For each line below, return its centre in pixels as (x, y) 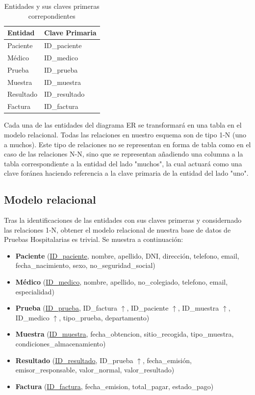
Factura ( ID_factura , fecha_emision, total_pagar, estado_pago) (115, 386)
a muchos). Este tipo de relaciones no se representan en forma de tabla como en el (127, 144)
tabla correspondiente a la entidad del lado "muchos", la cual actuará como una (123, 163)
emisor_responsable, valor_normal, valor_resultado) (95, 370)
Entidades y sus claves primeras (52, 6)
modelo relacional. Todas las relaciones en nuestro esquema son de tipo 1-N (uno (125, 134)
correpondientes (52, 15)
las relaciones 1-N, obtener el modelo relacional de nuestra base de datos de (117, 229)
